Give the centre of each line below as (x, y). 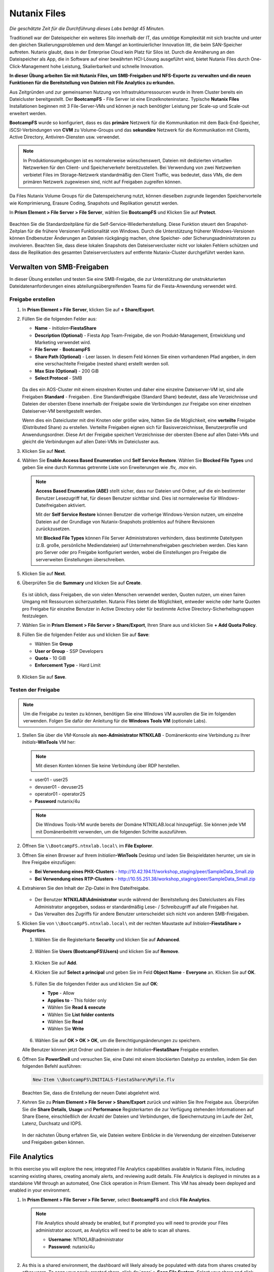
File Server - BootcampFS (63, 350)
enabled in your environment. (40, 1190)
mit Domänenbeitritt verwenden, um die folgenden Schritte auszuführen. (111, 831)
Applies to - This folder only (77, 1000)
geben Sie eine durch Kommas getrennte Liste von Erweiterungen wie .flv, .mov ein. (110, 468)
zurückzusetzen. (53, 529)
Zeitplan (18, 231)
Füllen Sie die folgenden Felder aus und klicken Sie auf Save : (86, 634)
